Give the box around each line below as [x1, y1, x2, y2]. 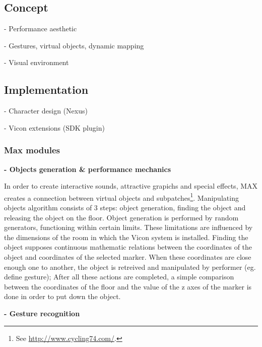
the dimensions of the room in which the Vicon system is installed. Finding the [4, 232, 248, 242]
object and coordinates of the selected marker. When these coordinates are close [4, 252, 251, 262]
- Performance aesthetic [4, 23, 77, 34]
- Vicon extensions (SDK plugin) [4, 122, 105, 133]
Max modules [4, 144, 60, 156]
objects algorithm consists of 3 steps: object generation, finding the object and [4, 202, 246, 213]
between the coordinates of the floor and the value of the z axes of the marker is [4, 281, 252, 292]
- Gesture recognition [4, 308, 80, 318]
